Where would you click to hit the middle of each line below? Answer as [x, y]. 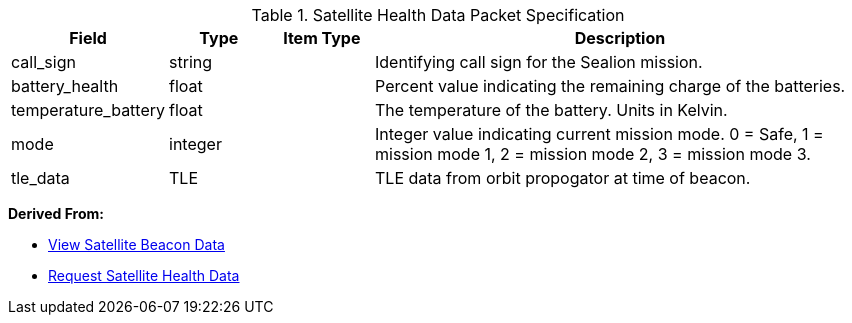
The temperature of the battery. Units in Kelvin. [551, 110]
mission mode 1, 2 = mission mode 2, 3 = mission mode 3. [593, 154]
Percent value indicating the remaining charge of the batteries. [610, 86]
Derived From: [56, 213]
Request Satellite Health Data [144, 275]
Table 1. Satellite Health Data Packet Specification [438, 15]
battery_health [65, 86]
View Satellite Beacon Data [136, 244]
